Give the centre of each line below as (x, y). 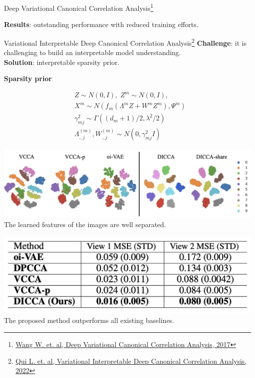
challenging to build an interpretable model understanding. (92, 52)
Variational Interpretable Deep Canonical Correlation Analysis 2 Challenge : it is (125, 42)
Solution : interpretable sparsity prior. (62, 62)
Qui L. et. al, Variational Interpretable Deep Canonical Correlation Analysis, (131, 361)
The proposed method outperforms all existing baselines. (89, 320)
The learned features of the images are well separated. (85, 224)
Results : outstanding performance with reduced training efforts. (101, 24)
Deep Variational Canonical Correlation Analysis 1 (79, 7)
